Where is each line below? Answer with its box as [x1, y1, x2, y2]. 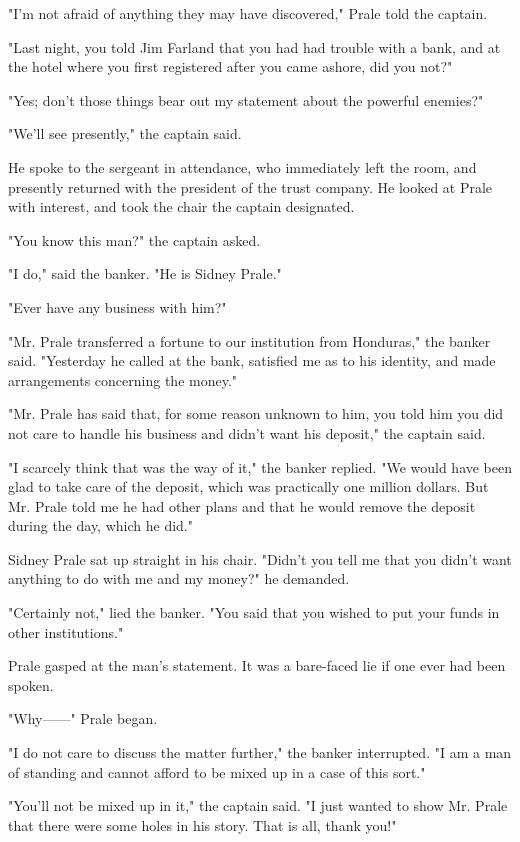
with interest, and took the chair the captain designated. [8, 196, 355, 217]
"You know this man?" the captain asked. [8, 229, 261, 250]
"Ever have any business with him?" [8, 296, 227, 317]
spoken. [8, 674, 54, 695]
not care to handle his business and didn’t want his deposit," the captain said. [8, 422, 486, 443]
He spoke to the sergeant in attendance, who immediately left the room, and [8, 156, 477, 177]
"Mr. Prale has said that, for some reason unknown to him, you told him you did [8, 403, 504, 424]
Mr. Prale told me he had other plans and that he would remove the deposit [8, 495, 476, 516]
